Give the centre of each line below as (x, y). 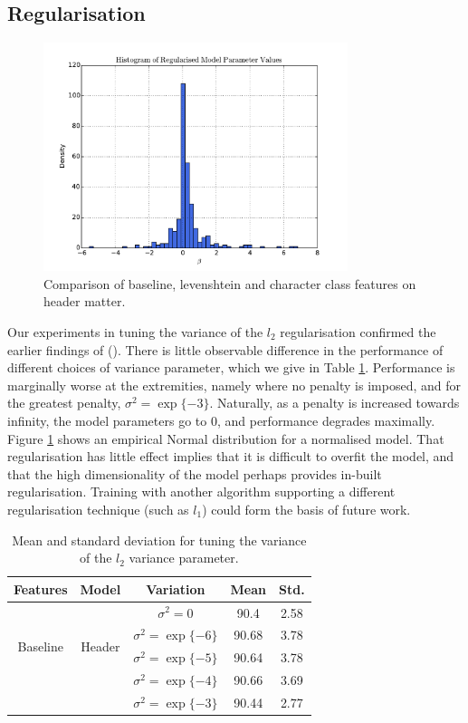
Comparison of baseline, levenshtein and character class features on (230, 283)
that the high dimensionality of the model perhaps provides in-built (195, 473)
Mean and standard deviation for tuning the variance (159, 540)
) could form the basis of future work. (306, 509)
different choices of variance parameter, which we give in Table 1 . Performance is (231, 367)
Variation (176, 588)
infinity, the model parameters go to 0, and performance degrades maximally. (221, 420)
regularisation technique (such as (98, 509)
